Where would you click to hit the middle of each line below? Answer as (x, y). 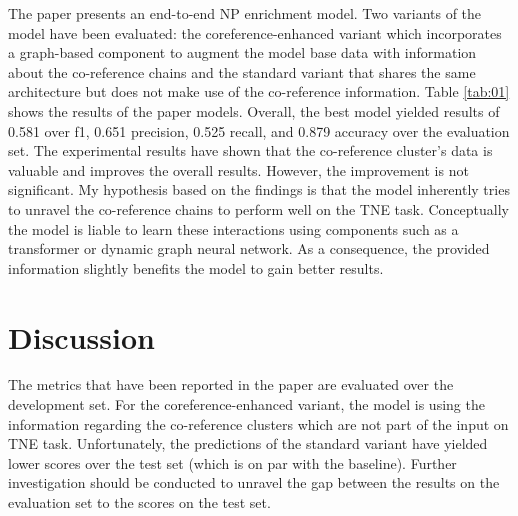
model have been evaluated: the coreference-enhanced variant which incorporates (255, 32)
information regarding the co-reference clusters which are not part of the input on (258, 423)
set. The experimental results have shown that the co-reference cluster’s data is (250, 150)
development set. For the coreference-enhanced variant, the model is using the (246, 404)
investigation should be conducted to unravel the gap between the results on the (254, 482)
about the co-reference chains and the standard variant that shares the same (242, 71)
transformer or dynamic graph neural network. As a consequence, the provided (249, 248)
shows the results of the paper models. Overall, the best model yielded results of (254, 110)
